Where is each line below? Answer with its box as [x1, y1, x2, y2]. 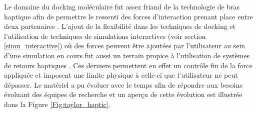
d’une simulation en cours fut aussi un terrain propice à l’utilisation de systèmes [4, 50, 250, 60]
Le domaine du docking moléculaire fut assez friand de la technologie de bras [4, 1, 240, 11]
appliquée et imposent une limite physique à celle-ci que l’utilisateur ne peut [4, 70, 238, 80]
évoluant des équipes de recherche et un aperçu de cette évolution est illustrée [4, 89, 242, 100]
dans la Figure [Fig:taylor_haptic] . [4, 99, 110, 109]
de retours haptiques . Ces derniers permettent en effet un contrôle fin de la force [4, 60, 252, 70]
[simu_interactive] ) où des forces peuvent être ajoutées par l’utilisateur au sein [4, 40, 245, 51]
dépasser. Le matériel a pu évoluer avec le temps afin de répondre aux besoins [4, 79, 242, 90]
